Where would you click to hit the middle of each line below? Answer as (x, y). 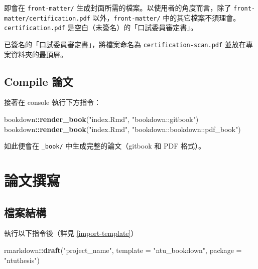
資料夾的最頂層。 (39, 54)
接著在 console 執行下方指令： (52, 102)
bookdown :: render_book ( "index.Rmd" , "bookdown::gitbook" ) (101, 119)
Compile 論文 (39, 81)
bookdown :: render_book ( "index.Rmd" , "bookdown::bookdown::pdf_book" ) (122, 129)
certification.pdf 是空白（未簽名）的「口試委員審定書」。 (101, 27)
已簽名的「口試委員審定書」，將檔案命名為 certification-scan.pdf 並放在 (125, 44)
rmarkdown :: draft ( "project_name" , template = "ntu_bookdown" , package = (123, 250)
